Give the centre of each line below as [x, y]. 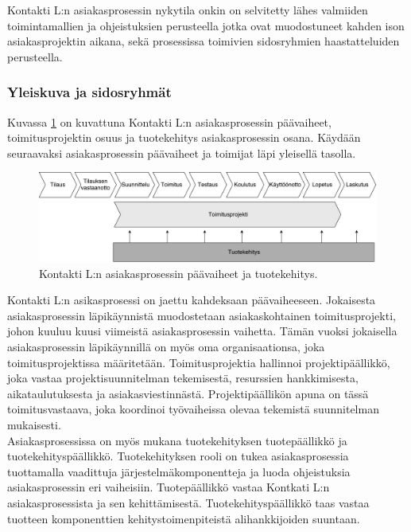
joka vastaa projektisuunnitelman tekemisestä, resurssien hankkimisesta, [183, 378]
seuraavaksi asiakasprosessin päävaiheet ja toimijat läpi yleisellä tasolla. [182, 153]
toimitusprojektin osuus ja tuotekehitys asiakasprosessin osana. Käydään [184, 137]
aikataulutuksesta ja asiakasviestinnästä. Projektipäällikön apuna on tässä [188, 393]
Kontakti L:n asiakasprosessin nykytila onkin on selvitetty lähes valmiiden [188, 10]
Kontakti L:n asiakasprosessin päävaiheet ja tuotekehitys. [178, 273]
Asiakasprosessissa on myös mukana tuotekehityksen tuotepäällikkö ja [177, 440]
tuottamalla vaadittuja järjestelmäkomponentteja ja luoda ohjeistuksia [179, 471]
